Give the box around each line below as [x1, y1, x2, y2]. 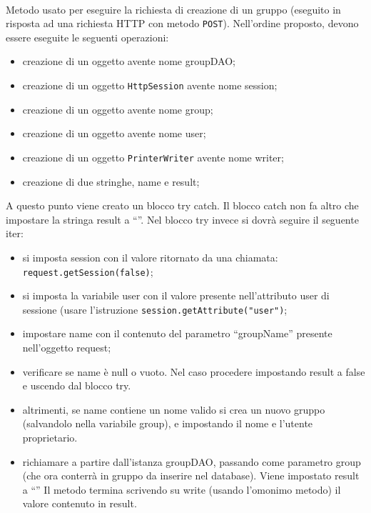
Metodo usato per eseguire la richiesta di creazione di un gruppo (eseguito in [6, 1, 341, 16]
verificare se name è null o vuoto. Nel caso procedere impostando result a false [22, 364, 365, 379]
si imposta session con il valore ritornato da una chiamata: [22, 249, 278, 264]
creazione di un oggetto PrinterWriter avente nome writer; [22, 149, 284, 164]
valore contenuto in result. [22, 496, 137, 511]
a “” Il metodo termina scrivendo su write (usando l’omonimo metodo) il [22, 482, 341, 497]
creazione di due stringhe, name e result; [22, 174, 200, 189]
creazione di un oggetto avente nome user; [22, 126, 206, 141]
